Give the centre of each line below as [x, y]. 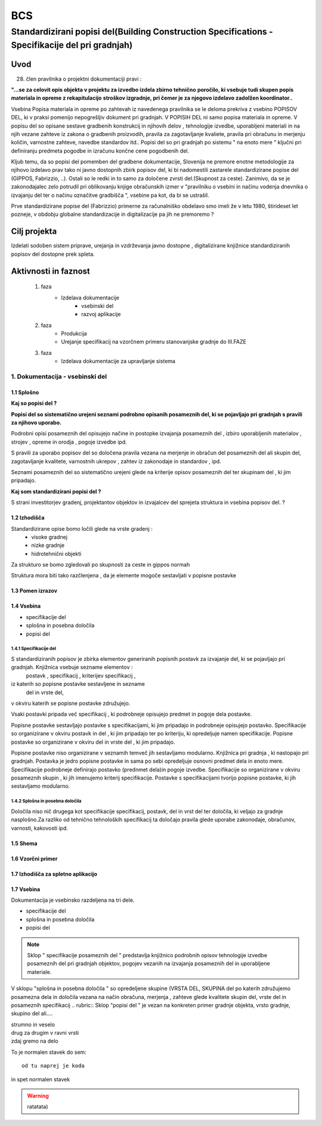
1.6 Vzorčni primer [34, 858]
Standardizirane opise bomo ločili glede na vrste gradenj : [82, 528]
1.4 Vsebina [26, 606]
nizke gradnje [48, 545]
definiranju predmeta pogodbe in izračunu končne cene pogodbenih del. [100, 151]
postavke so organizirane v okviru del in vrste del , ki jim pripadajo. [93, 742]
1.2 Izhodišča [28, 518]
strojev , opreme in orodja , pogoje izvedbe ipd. [69, 442]
